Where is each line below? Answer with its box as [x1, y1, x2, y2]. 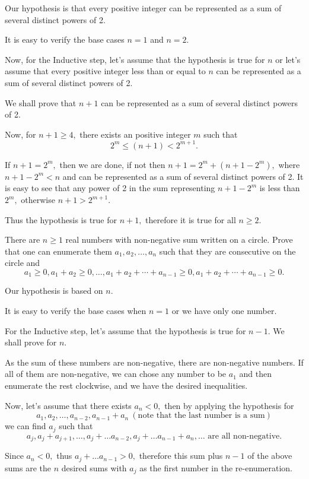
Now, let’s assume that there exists [5, 399, 132, 411]
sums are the [5, 461, 51, 474]
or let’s [275, 53, 301, 65]
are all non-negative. [208, 432, 282, 440]
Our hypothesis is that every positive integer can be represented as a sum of [5, 2, 282, 14]
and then [239, 367, 272, 380]
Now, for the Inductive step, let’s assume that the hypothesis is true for [5, 53, 265, 65]
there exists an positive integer [79, 128, 191, 140]
